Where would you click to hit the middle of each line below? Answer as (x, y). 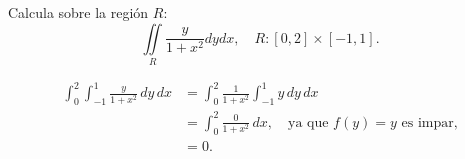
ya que (308, 122)
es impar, (429, 122)
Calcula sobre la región (78, 12)
